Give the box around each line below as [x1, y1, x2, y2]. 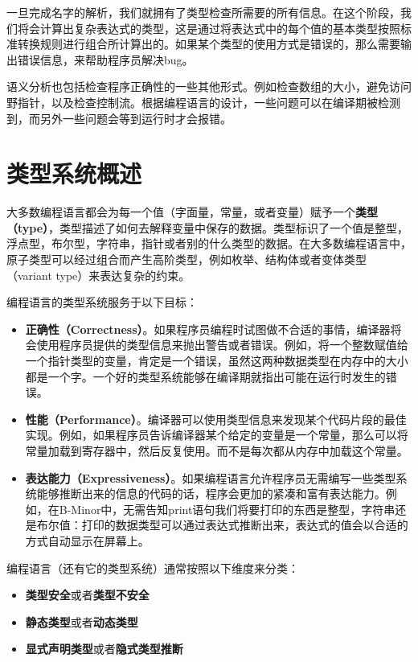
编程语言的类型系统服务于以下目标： [6, 294, 198, 310]
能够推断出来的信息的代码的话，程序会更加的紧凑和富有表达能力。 [36, 485, 386, 502]
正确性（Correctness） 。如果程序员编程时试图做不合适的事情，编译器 [25, 320, 391, 337]
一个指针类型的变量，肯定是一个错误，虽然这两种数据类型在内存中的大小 [25, 352, 408, 369]
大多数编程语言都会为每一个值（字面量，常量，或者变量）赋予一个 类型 [6, 204, 378, 220]
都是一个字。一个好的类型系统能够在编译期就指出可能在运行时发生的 [25, 368, 386, 384]
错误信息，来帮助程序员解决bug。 [17, 51, 194, 68]
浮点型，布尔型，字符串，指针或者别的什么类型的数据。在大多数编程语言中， [6, 235, 412, 252]
